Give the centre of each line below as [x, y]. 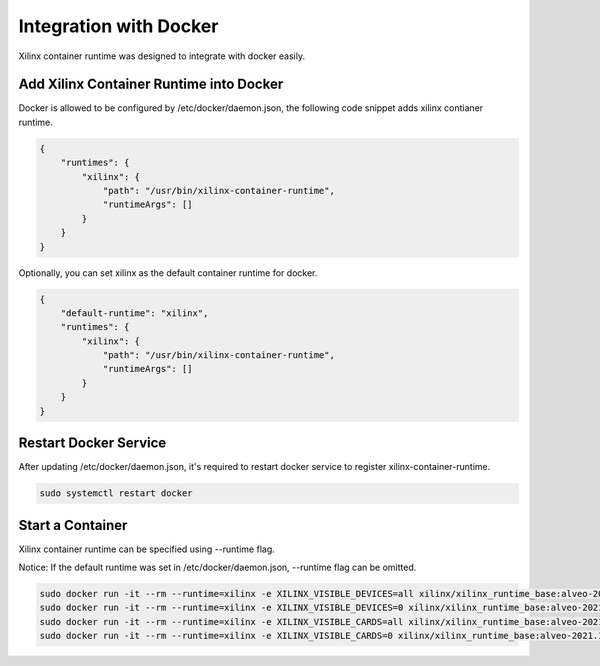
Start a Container [73, 525]
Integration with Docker [118, 26]
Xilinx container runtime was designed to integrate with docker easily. [161, 56]
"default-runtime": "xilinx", [134, 313]
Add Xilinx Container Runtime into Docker [151, 84]
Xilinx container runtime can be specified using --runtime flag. [146, 549]
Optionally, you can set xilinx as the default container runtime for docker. [168, 272]
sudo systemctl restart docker [116, 493]
